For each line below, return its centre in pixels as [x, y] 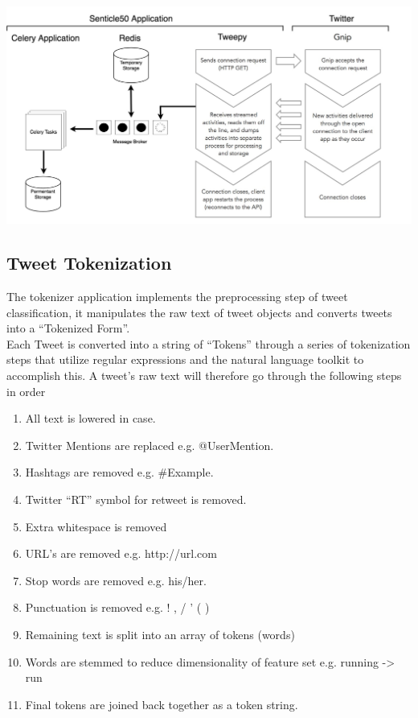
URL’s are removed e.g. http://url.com [121, 553]
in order [26, 391]
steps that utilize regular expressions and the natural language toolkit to [185, 359]
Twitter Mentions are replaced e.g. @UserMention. [150, 445]
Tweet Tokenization [89, 263]
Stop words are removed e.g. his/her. [116, 580]
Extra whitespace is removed [96, 526]
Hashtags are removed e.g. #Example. [119, 472]
